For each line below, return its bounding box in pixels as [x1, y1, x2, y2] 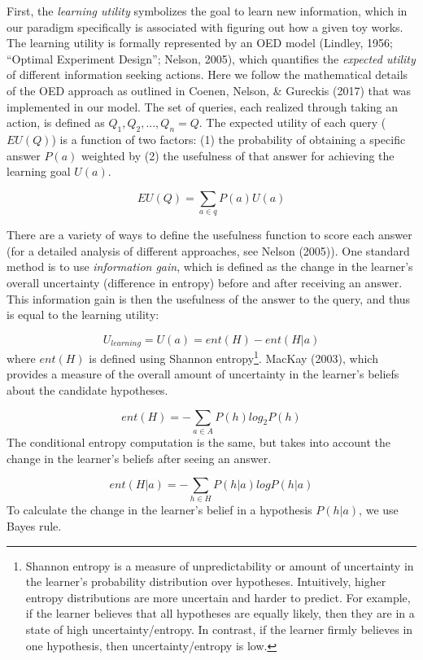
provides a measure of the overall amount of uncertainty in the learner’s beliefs [7, 365, 399, 382]
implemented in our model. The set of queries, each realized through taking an [7, 98, 398, 115]
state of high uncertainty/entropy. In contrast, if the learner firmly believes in [25, 620, 413, 637]
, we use [359, 501, 399, 518]
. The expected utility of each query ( [198, 114, 386, 131]
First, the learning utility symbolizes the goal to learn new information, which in [7, 2, 408, 19]
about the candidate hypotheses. [7, 381, 168, 398]
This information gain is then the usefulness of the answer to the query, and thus [7, 290, 411, 307]
